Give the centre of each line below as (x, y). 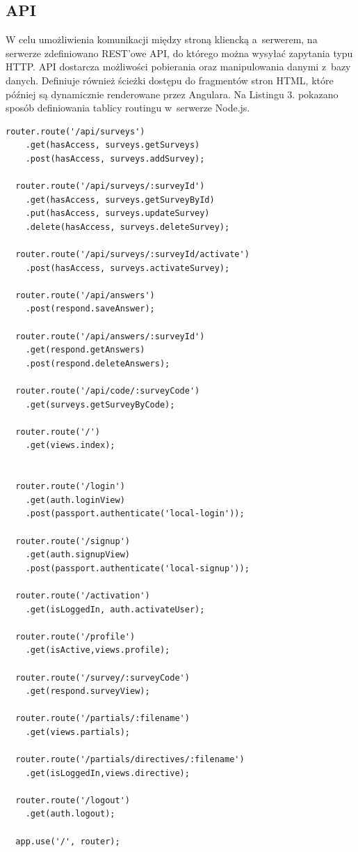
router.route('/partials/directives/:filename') (130, 760)
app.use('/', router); (68, 841)
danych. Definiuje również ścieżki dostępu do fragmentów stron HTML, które (170, 80)
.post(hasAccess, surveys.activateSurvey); (128, 268)
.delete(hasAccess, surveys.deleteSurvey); (128, 227)
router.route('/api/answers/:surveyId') (110, 336)
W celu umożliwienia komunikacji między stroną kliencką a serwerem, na (162, 39)
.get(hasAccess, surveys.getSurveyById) (120, 200)
